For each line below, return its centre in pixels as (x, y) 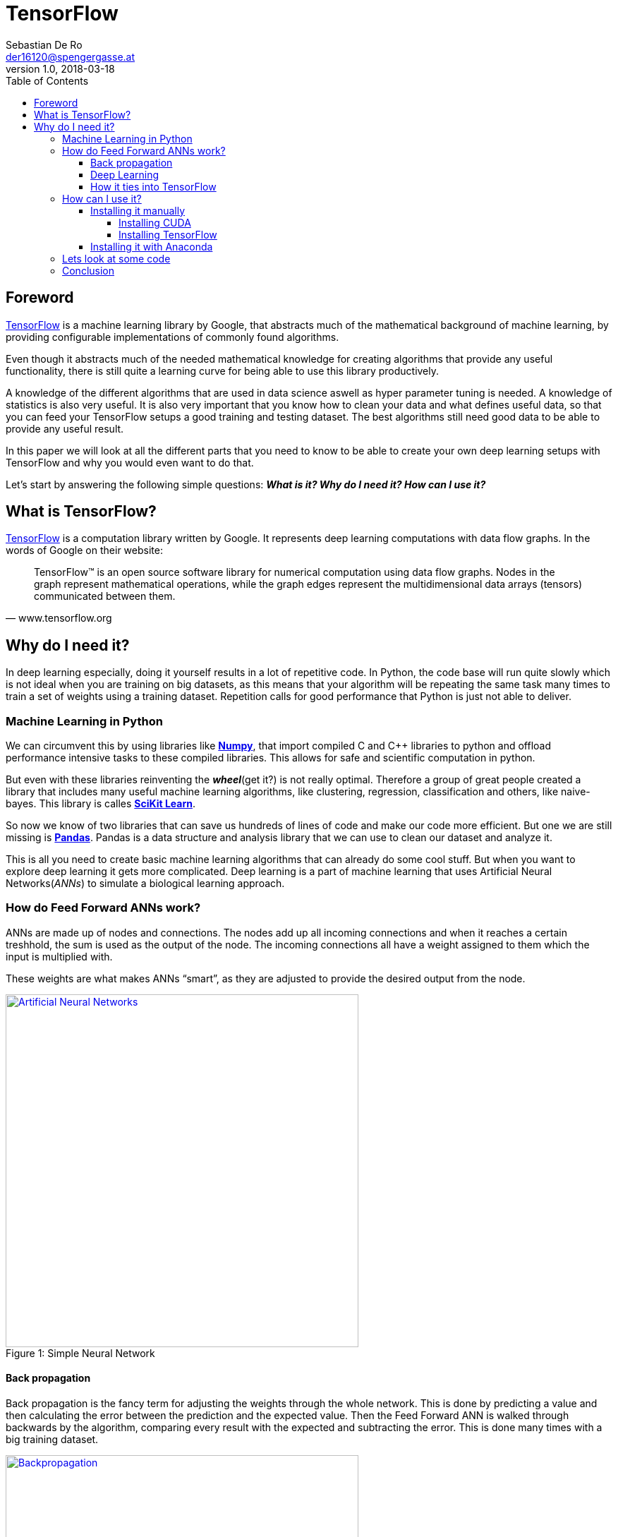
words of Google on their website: (84, 550)
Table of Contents (47, 80)
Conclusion (89, 270)
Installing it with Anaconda (152, 246)
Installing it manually (138, 210)
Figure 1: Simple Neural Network (80, 1353)
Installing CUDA (155, 222)
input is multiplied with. (59, 956)
